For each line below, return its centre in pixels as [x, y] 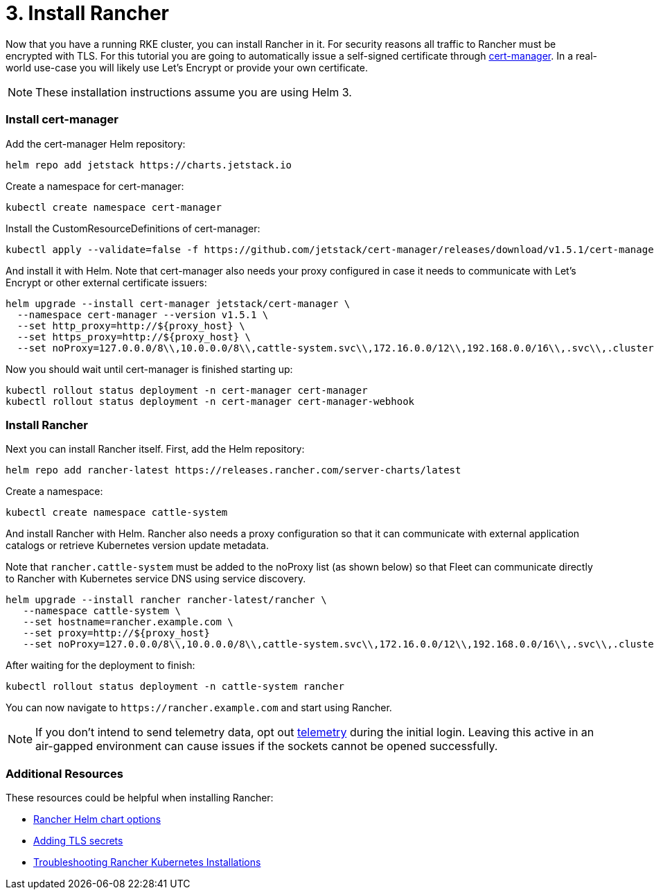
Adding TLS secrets [78, 841]
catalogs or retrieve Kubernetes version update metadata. [137, 546]
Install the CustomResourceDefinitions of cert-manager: [133, 228]
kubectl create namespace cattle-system [117, 513]
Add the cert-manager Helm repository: [96, 144]
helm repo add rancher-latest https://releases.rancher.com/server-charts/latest [233, 470]
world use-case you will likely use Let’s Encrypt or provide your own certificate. [187, 67]
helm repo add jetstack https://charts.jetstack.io [149, 165]
